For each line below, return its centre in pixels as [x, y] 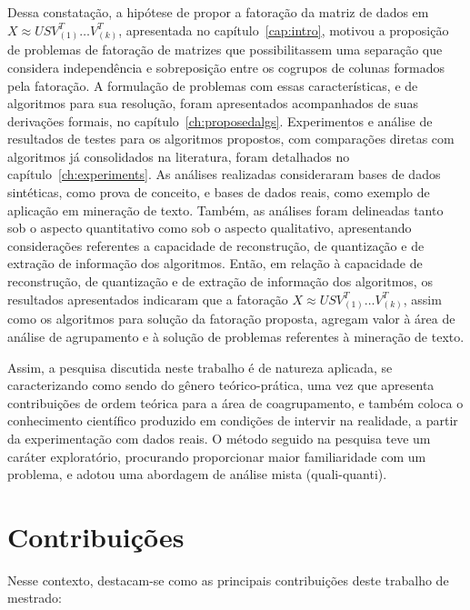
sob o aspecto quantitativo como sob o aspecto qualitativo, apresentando [210, 228]
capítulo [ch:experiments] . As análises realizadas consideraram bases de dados [224, 174]
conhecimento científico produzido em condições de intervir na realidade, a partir [233, 420]
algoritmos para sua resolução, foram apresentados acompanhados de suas [213, 103]
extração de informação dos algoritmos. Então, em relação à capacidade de [215, 263]
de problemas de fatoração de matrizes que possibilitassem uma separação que [225, 50]
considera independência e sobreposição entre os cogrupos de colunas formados [226, 67]
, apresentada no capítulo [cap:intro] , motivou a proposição [284, 30]
